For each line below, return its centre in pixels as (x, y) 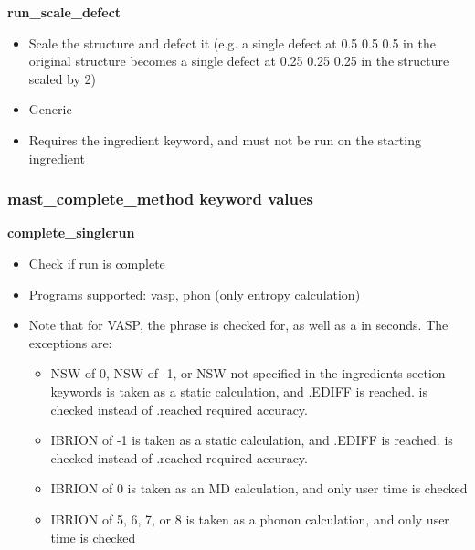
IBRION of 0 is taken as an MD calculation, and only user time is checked (259, 488)
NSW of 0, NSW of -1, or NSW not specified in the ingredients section (248, 373)
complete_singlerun (71, 233)
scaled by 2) (62, 78)
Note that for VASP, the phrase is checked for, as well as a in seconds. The (238, 325)
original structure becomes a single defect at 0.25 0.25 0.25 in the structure (239, 61)
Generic (50, 109)
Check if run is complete (97, 263)
